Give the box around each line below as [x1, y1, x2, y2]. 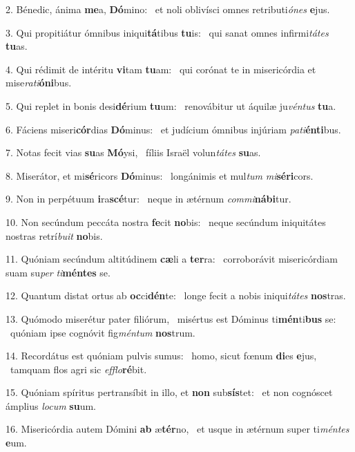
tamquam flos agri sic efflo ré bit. [10, 361, 147, 376]
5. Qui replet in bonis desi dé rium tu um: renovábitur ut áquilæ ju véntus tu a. [6, 98, 336, 113]
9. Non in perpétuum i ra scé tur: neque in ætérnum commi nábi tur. [6, 191, 291, 206]
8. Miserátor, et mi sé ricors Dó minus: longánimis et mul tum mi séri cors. [6, 168, 314, 182]
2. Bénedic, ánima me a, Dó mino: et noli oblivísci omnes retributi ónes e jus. [6, 2, 330, 16]
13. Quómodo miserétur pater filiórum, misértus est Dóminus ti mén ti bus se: [6, 311, 336, 326]
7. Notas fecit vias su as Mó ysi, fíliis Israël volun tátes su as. [6, 145, 261, 160]
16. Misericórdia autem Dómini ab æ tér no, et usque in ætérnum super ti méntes [6, 422, 349, 436]
